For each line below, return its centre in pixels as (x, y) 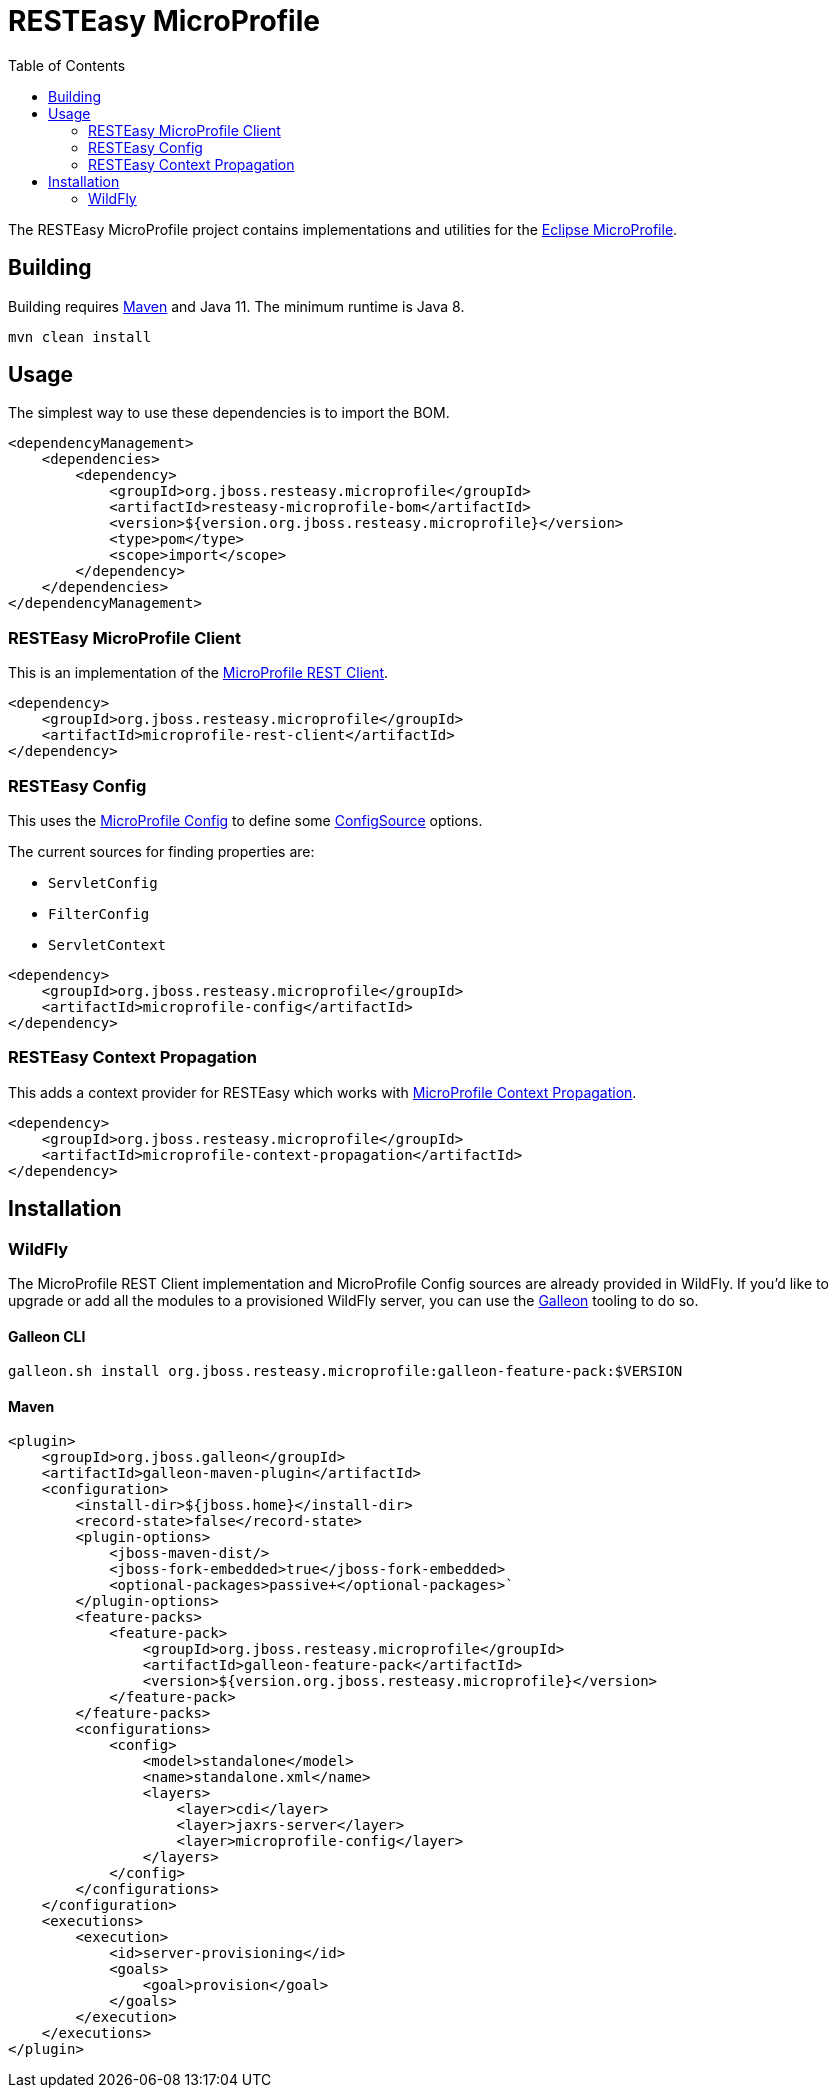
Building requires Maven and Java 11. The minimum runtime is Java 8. (236, 306)
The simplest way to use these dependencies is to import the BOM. (229, 413)
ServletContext (107, 944)
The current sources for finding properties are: (161, 851)
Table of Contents (67, 65)
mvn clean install (80, 336)
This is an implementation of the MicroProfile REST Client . (198, 673)
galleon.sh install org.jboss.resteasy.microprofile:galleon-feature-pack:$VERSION (345, 1371)
